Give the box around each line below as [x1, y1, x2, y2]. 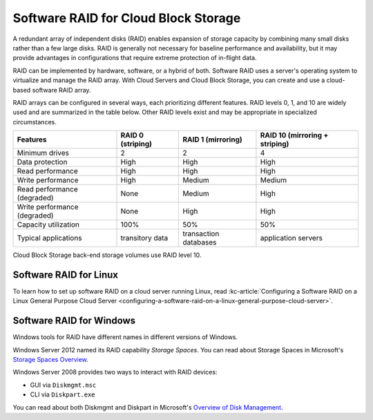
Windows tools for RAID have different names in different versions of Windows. [12, 333, 238, 341]
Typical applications [17, 233, 82, 243]
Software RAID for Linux [12, 269, 119, 280]
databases [182, 238, 217, 247]
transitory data [120, 233, 169, 243]
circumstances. [12, 117, 57, 126]
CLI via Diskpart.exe [30, 390, 96, 399]
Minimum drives [17, 149, 69, 158]
